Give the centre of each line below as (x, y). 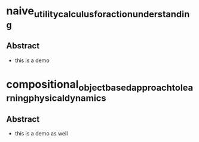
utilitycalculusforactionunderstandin (112, 14)
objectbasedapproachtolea (136, 87)
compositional (42, 84)
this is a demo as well (41, 134)
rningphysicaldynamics (56, 98)
